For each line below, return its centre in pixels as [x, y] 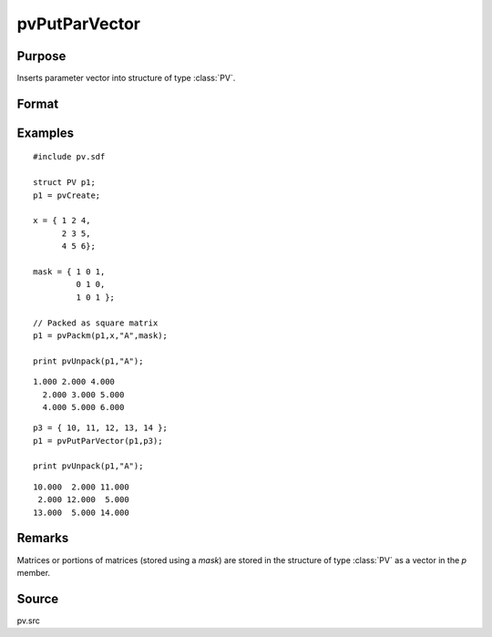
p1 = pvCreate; [67, 195]
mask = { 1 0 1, [69, 272]
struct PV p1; [64, 183]
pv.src [29, 621]
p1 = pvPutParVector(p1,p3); [98, 441]
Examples [46, 133]
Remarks [43, 538]
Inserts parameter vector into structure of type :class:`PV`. [126, 78]
